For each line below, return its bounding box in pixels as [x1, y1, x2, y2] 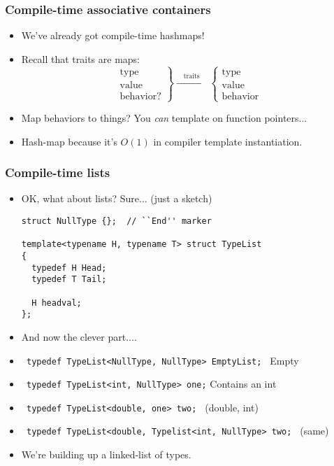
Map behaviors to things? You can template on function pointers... [21, 111, 307, 125]
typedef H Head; [31, 262, 107, 273]
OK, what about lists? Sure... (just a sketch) [21, 191, 212, 206]
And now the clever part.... [21, 329, 137, 344]
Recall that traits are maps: [21, 51, 140, 66]
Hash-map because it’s [21, 134, 117, 148]
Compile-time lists [5, 164, 110, 181]
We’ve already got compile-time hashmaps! [21, 28, 205, 43]
